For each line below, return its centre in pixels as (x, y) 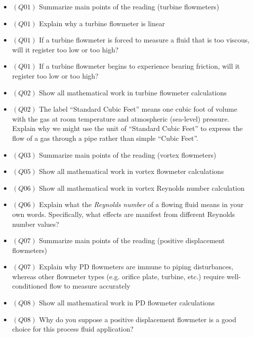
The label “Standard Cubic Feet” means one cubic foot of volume (138, 109)
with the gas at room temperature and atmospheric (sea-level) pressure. (121, 118)
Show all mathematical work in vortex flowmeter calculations (131, 171)
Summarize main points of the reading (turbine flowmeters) (129, 6)
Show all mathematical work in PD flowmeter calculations (127, 303)
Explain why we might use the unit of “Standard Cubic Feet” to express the (127, 128)
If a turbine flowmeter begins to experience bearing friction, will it (140, 66)
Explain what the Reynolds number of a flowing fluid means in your (141, 204)
